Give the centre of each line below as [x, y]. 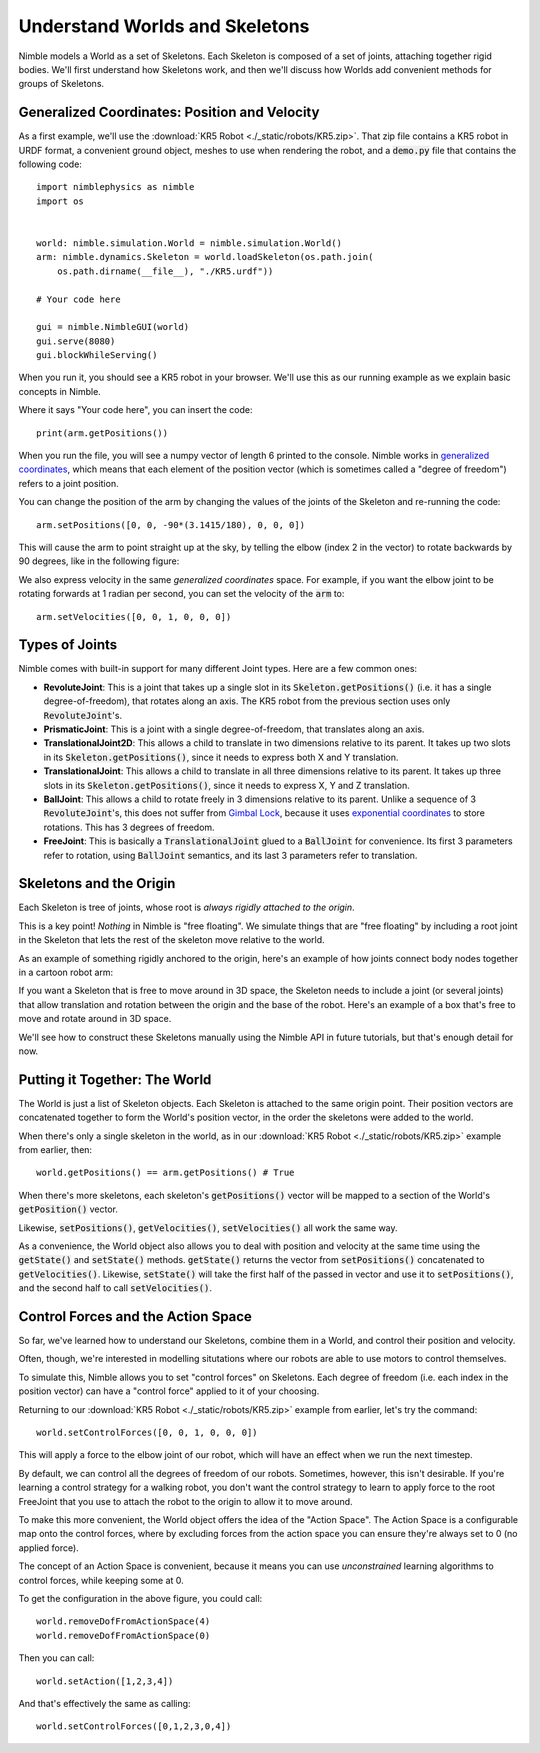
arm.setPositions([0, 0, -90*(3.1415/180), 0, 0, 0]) [170, 524]
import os [60, 201]
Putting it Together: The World [115, 1079]
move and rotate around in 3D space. [95, 1019]
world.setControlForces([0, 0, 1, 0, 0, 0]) [147, 1433]
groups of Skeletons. [61, 84]
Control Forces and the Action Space [135, 1316]
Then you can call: [56, 1658]
